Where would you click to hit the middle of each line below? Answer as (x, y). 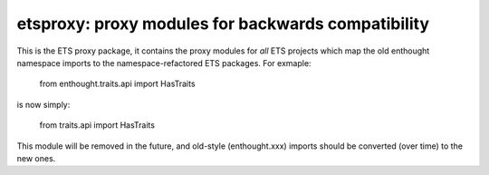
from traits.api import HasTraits (97, 125)
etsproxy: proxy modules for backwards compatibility (223, 24)
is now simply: (43, 104)
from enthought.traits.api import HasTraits (117, 84)
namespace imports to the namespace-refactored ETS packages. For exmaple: (164, 63)
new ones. (36, 158)
